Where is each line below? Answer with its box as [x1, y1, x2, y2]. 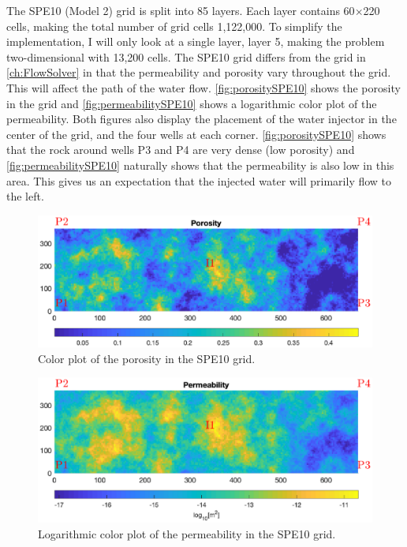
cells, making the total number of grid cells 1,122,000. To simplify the [6, 17, 342, 34]
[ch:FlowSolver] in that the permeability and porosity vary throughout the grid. [6, 64, 391, 81]
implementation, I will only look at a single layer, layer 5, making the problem [6, 33, 385, 50]
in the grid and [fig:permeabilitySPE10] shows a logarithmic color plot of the [6, 95, 377, 111]
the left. [6, 188, 44, 204]
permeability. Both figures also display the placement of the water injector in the [6, 111, 397, 127]
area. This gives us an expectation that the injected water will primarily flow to [6, 172, 392, 189]
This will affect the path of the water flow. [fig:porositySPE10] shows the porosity [6, 79, 401, 96]
